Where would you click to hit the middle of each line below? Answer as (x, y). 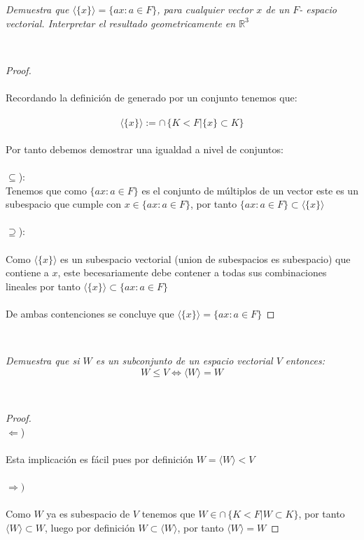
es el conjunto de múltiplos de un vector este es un (250, 190)
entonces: (305, 361)
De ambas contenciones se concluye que (90, 313)
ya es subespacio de (88, 514)
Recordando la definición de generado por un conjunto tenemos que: (152, 97)
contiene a (27, 272)
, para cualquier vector (205, 9)
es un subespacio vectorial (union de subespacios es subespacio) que (205, 258)
